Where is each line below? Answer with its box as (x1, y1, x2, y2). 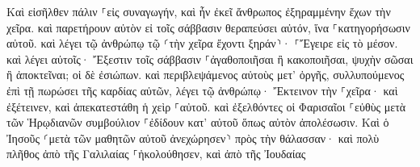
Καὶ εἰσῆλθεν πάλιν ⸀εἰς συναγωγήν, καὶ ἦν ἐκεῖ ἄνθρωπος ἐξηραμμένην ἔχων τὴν (6, 3, 391, 19)
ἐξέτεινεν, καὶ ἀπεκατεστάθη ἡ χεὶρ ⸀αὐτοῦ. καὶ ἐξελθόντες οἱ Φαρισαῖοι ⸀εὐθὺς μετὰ (6, 98, 406, 115)
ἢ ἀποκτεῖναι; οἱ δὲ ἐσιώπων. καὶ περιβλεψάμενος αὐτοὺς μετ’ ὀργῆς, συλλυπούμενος (6, 66, 405, 83)
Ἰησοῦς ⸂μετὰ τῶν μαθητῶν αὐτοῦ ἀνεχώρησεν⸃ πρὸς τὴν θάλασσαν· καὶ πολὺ (6, 129, 380, 146)
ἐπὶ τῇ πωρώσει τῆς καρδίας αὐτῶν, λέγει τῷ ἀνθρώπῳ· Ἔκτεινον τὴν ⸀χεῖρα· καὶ (6, 81, 398, 98)
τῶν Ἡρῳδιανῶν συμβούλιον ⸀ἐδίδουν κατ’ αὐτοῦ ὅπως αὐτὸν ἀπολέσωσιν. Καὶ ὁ (6, 114, 389, 131)
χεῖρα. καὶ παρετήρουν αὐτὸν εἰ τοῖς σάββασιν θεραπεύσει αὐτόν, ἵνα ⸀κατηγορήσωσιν (6, 19, 410, 35)
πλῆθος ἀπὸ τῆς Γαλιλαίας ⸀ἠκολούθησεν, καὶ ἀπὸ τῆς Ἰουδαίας (6, 145, 306, 162)
